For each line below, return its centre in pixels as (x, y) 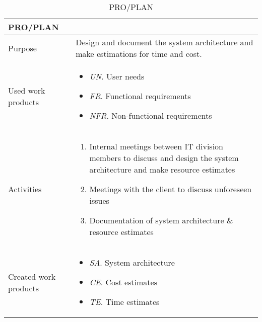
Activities (25, 189)
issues (99, 200)
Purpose (22, 48)
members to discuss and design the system (164, 158)
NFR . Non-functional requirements (151, 115)
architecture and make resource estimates (162, 169)
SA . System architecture (132, 262)
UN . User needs (117, 76)
